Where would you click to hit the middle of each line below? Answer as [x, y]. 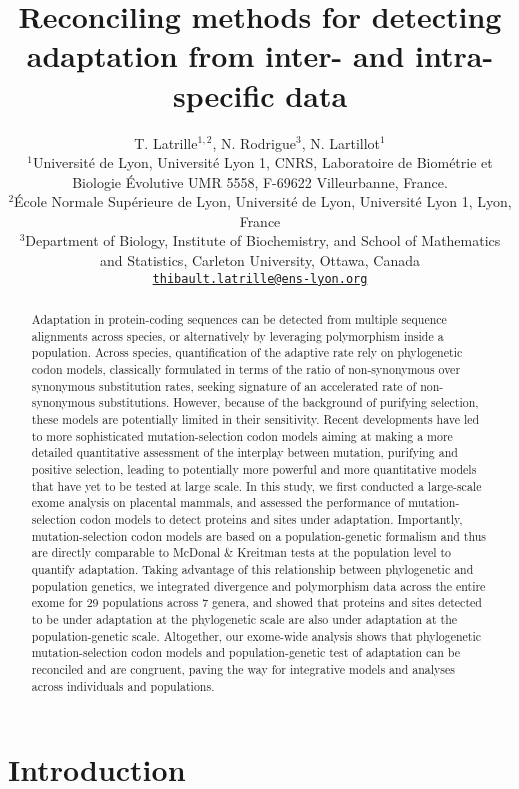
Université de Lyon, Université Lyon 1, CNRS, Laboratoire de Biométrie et [262, 162]
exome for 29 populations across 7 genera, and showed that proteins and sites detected [256, 602]
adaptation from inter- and [215, 55]
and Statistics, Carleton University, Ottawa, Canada [260, 260]
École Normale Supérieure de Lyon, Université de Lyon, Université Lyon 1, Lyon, [263, 201]
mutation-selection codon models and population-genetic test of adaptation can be [246, 652]
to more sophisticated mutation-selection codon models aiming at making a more [242, 435]
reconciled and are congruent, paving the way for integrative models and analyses [243, 668]
